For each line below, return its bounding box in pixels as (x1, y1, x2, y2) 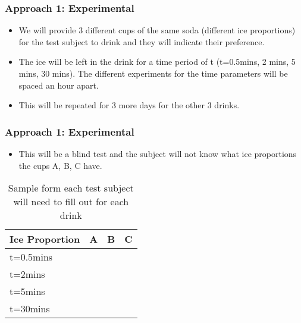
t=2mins (10, 267, 45, 281)
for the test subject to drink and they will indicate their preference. (18, 35, 265, 48)
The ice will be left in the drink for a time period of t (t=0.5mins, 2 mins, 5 (18, 55, 296, 68)
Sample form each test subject (8, 181, 134, 195)
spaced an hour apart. (18, 79, 99, 91)
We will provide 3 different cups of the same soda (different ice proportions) (18, 24, 296, 36)
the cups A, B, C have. (18, 159, 102, 171)
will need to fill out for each (13, 195, 129, 209)
